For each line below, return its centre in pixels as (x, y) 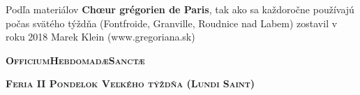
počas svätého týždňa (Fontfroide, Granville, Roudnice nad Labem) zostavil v (172, 23)
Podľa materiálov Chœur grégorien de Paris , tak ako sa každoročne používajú (180, 9)
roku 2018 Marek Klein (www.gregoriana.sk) (100, 37)
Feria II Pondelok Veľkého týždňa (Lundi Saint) (130, 83)
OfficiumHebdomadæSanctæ (75, 60)
